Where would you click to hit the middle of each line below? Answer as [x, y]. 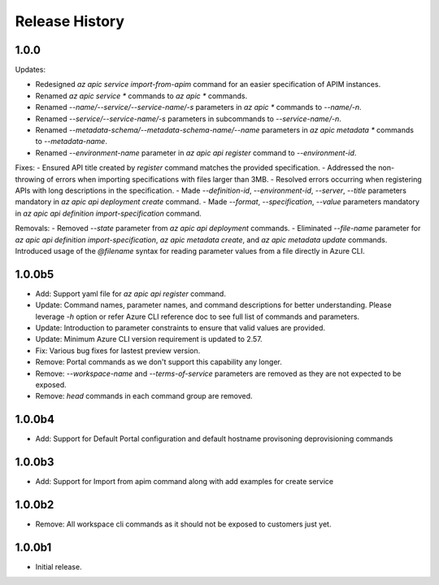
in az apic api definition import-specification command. [109, 213]
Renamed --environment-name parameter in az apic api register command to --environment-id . [196, 153]
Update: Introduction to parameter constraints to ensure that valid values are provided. [180, 328]
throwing [30, 179]
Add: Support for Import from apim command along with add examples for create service [185, 482]
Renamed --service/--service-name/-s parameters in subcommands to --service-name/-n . [188, 119]
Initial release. [59, 566]
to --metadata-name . [71, 142]
